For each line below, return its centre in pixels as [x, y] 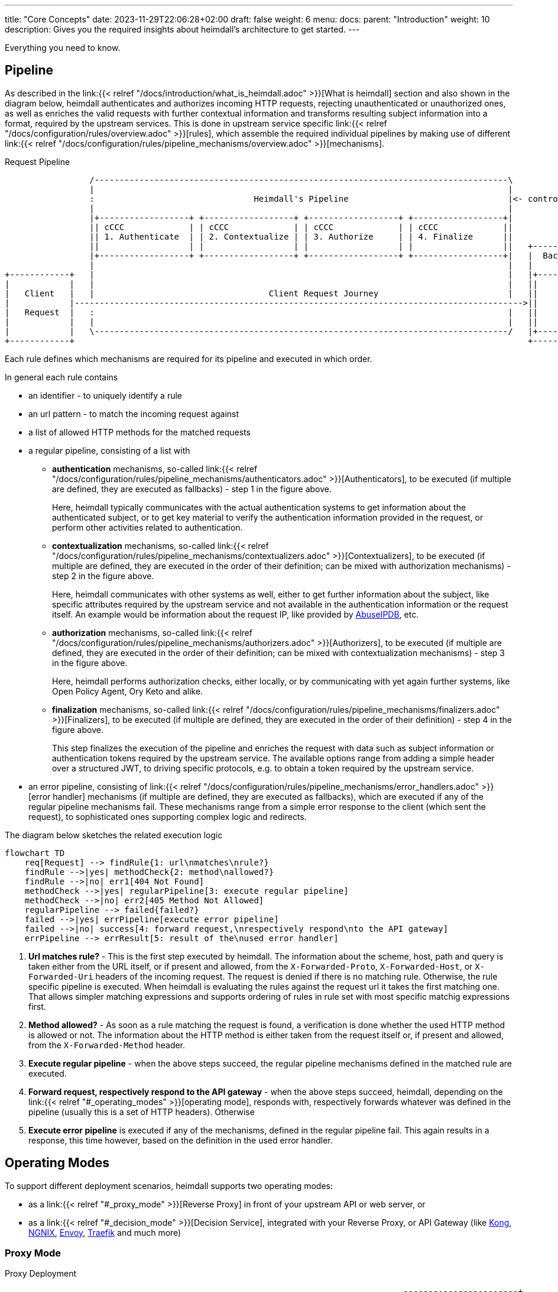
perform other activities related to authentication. [147, 527]
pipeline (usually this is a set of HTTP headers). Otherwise [142, 1112]
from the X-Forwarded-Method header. [107, 1045]
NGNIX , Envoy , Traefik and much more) [105, 1232]
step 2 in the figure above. [103, 576]
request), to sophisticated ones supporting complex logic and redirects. [168, 816]
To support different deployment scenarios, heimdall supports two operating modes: [169, 1186]
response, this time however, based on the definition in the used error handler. [181, 1140]
